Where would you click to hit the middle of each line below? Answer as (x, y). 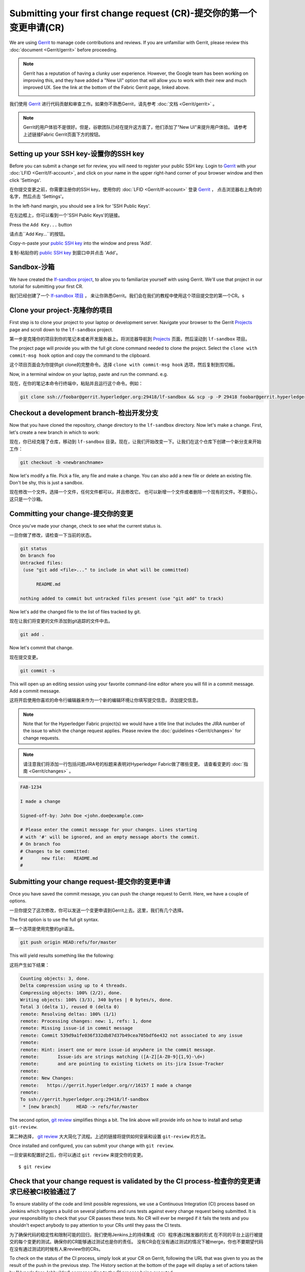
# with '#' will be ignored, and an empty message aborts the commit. (110, 837)
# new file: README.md (59, 858)
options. (18, 901)
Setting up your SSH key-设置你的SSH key (77, 153)
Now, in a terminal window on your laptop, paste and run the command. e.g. (89, 374)
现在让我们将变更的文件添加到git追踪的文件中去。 (61, 621)
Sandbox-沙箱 (32, 267)
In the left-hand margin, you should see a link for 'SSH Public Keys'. (80, 206)
